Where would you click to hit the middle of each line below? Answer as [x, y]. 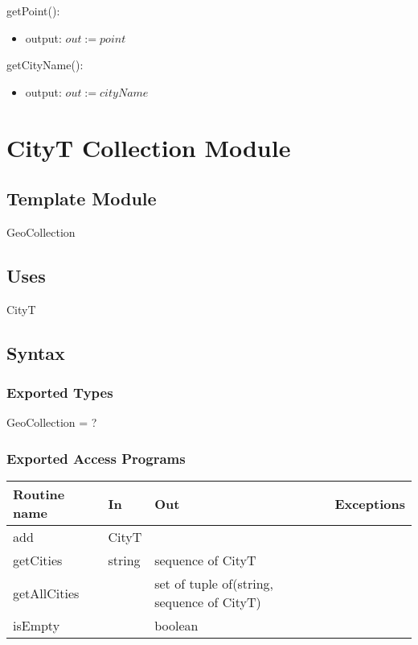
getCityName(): [45, 65]
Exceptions [370, 503]
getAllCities [46, 593]
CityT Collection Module [149, 147]
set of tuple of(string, [214, 584]
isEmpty [37, 626]
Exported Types [60, 393]
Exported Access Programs [96, 458]
